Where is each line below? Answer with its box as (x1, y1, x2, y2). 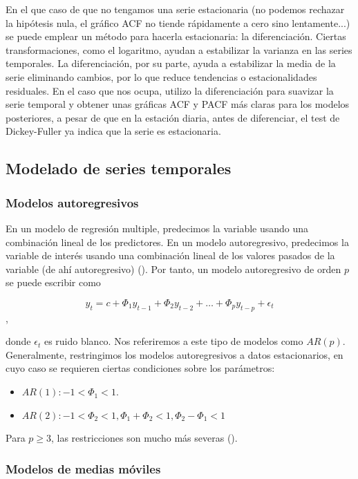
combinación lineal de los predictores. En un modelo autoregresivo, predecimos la (6, 234, 349, 249)
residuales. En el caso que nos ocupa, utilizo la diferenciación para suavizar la (6, 83, 334, 97)
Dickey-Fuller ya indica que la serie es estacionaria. (6, 124, 221, 138)
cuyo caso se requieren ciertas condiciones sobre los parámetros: (6, 361, 275, 375)
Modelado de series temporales (6, 158, 232, 179)
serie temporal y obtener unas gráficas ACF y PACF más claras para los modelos (6, 97, 350, 111)
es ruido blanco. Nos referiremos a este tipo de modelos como (44, 334, 303, 348)
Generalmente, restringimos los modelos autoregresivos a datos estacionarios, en (6, 347, 343, 361)
